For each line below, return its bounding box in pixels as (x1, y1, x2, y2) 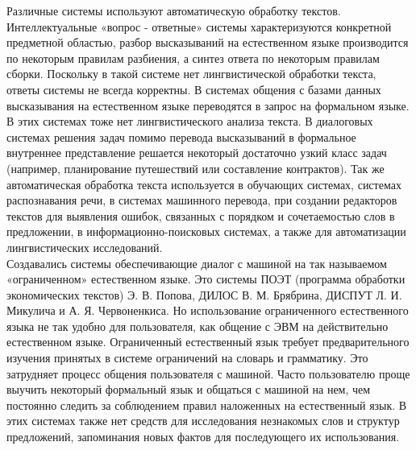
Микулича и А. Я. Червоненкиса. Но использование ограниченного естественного (6, 302, 409, 319)
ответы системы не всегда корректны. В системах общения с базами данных (6, 81, 381, 97)
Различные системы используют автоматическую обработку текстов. (6, 2, 341, 19)
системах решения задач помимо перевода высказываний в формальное (6, 128, 356, 145)
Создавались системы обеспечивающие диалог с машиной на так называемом (6, 254, 387, 271)
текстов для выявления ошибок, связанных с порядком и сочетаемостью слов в (6, 207, 395, 224)
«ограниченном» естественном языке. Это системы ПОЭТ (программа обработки (6, 270, 406, 287)
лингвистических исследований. (6, 238, 163, 255)
